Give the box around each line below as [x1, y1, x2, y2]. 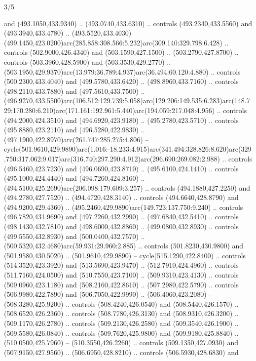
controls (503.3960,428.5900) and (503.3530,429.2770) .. [4, 56, 171, 67]
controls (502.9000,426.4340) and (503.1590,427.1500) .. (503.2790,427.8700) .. [4, 47, 239, 57]
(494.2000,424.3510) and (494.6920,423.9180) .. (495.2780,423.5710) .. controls [4, 115, 239, 125]
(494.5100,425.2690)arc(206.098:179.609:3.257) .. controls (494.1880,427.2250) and [4, 182, 251, 193]
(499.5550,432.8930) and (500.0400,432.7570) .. [4, 231, 145, 241]
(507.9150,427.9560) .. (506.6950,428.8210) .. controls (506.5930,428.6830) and [4, 347, 239, 357]
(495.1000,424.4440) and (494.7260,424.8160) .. [4, 173, 145, 183]
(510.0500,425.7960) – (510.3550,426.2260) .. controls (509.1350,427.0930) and [4, 337, 238, 348]
